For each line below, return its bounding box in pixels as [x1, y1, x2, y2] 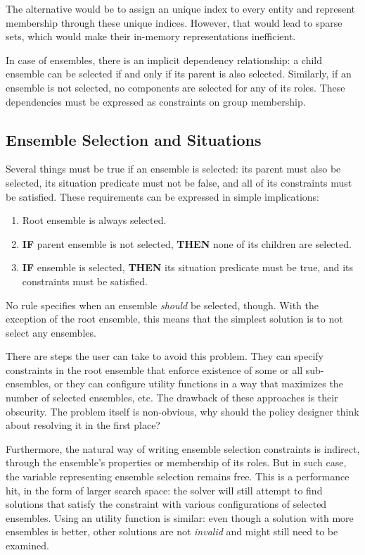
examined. [6, 538, 49, 553]
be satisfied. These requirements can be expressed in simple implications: [6, 189, 319, 204]
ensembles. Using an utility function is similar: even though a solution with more [6, 510, 354, 525]
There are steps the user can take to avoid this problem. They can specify [6, 349, 324, 363]
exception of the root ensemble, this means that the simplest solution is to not [6, 311, 343, 326]
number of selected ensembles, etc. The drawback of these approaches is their [6, 390, 338, 405]
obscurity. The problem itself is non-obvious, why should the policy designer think [6, 404, 359, 418]
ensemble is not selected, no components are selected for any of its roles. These [6, 80, 345, 94]
